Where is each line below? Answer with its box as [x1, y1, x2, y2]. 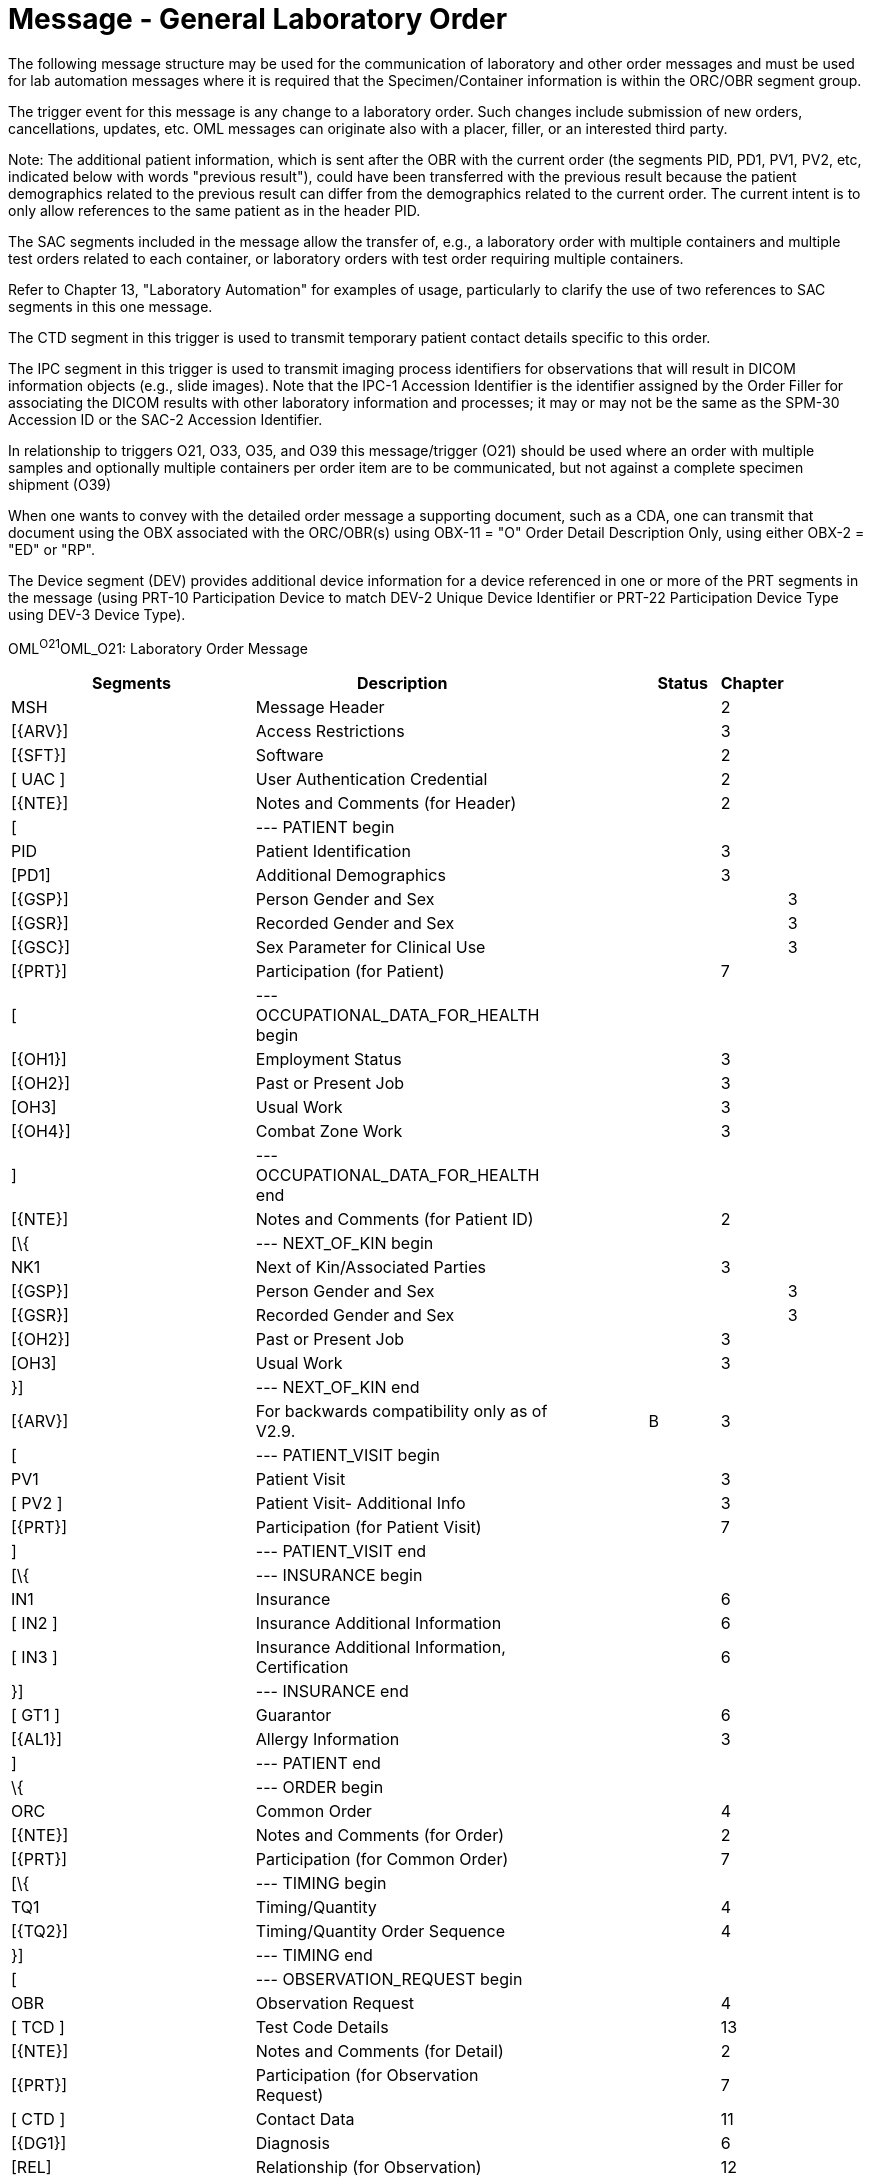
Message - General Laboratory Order [8, 2, 508, 36]
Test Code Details [255, 2017, 389, 2038]
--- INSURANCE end [255, 1681, 409, 1702]
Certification [255, 1657, 349, 1678]
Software [255, 745, 324, 766]
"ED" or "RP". [8, 540, 95, 558]
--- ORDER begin [255, 1777, 384, 1798]
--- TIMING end [255, 1945, 373, 1966]
